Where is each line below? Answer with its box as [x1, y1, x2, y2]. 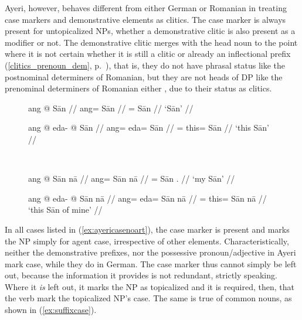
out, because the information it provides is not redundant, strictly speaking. [5, 269, 277, 281]
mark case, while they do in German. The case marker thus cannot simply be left [5, 257, 297, 270]
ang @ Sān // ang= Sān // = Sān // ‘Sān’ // [28, 101, 194, 114]
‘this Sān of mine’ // [28, 203, 103, 216]
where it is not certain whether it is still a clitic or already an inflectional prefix [5, 47, 291, 60]
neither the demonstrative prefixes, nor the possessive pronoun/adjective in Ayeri [5, 246, 296, 258]
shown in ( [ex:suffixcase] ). [5, 304, 97, 316]
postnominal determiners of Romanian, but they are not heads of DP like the [5, 70, 283, 83]
